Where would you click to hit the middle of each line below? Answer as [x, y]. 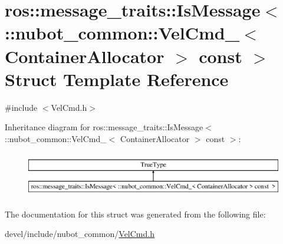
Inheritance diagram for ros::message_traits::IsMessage [104, 127]
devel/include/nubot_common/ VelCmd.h [80, 234]
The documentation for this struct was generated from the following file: [135, 214]
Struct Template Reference [117, 79]
